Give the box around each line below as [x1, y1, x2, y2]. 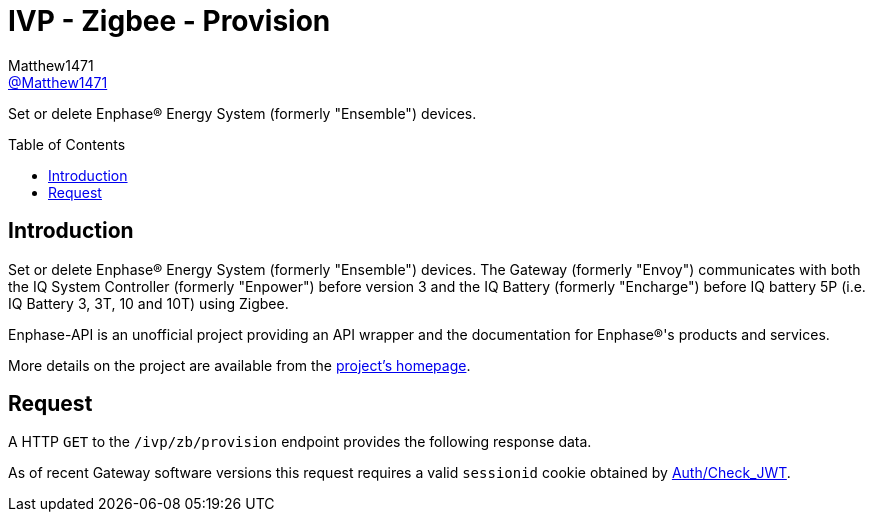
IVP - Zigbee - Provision [8, 4, 331, 38]
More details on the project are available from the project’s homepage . [8, 356, 471, 374]
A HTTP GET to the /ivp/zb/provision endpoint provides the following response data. [8, 433, 592, 451]
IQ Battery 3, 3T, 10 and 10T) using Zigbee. [8, 294, 289, 312]
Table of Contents [8, 135, 126, 153]
